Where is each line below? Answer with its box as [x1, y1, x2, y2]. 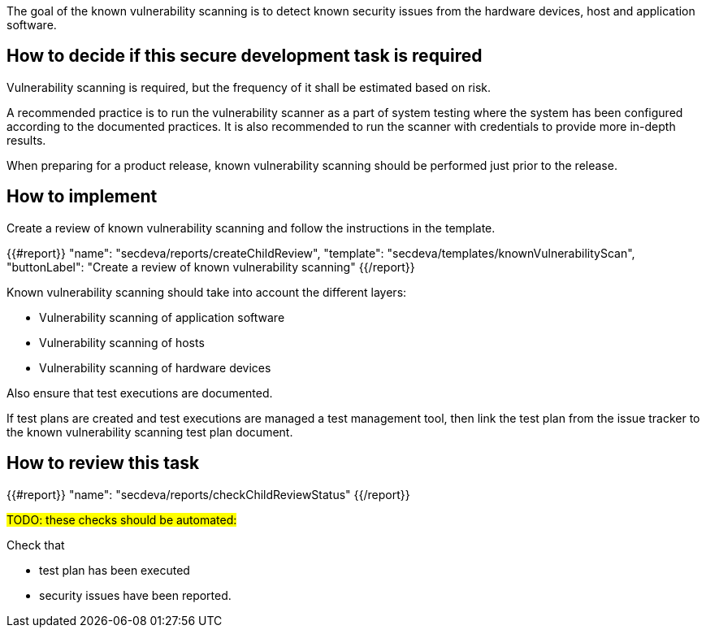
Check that [6, 537, 65, 552]
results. [6, 132, 46, 147]
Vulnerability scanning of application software [39, 310, 285, 324]
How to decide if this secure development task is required [6, 46, 483, 67]
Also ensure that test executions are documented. [6, 385, 273, 400]
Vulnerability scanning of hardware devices [39, 360, 271, 375]
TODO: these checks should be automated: [6, 512, 237, 527]
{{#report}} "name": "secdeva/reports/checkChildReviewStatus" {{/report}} [6, 487, 410, 502]
